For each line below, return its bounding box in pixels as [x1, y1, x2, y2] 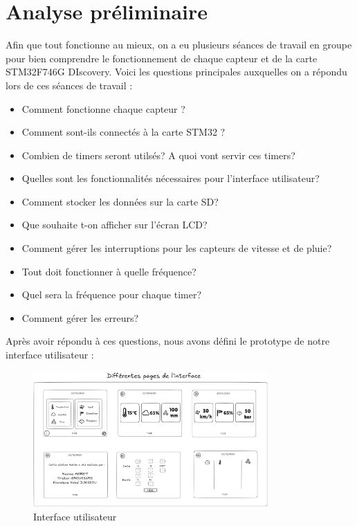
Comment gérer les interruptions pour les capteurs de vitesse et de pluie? [21, 241, 332, 255]
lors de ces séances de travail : [6, 78, 133, 92]
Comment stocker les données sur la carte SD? [21, 194, 219, 208]
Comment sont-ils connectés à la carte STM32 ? [21, 125, 226, 139]
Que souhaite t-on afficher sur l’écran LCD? [21, 217, 208, 232]
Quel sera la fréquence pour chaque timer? [21, 287, 202, 302]
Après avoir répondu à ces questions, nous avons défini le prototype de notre [6, 334, 330, 348]
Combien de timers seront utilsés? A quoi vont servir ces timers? [21, 147, 295, 162]
